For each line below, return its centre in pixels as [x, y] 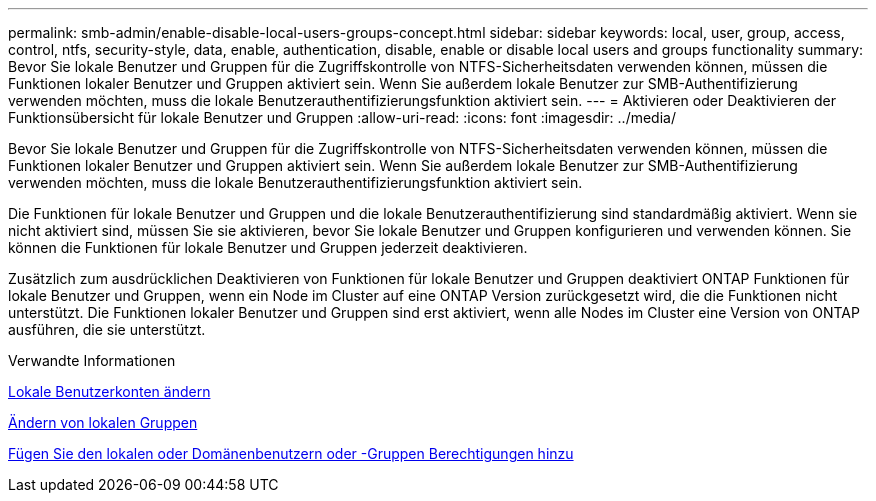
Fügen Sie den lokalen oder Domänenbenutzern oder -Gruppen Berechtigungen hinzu [291, 453]
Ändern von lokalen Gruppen [103, 422]
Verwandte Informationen [92, 360]
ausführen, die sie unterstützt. [107, 329]
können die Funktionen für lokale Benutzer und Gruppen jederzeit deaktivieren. [268, 247]
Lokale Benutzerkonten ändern [109, 391]
